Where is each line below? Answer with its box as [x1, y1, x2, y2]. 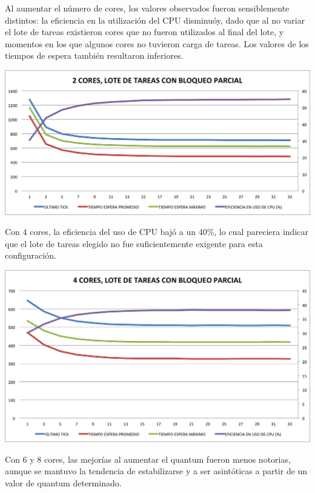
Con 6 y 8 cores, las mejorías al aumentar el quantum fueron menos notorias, [5, 452, 291, 465]
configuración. [5, 249, 56, 262]
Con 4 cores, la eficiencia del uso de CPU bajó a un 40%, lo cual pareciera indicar [5, 225, 308, 238]
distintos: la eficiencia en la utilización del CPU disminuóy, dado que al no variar [5, 13, 305, 26]
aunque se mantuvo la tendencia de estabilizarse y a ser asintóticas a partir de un [5, 465, 308, 477]
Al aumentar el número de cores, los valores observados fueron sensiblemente [5, 2, 290, 14]
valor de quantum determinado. [5, 476, 122, 489]
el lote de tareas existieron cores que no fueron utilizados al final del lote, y [5, 25, 284, 38]
